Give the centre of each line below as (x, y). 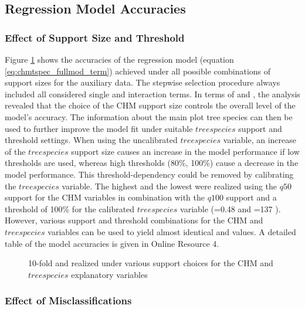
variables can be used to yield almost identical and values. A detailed (172, 231)
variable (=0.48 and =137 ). (231, 208)
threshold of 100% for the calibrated (70, 208)
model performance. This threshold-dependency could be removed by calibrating (149, 174)
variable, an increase (260, 140)
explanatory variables (109, 274)
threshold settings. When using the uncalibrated (91, 140)
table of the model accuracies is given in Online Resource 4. (112, 243)
